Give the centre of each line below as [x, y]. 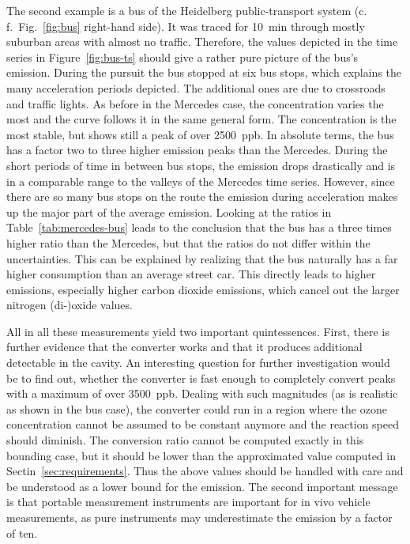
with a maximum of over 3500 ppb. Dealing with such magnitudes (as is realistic [202, 393]
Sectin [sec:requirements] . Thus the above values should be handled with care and [205, 471]
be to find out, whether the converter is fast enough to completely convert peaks [201, 378]
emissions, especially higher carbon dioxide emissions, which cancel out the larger [203, 289]
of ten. [22, 533]
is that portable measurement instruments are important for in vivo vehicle [188, 502]
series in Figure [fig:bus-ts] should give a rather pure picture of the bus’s [182, 57]
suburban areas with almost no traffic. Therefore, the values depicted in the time [202, 42]
